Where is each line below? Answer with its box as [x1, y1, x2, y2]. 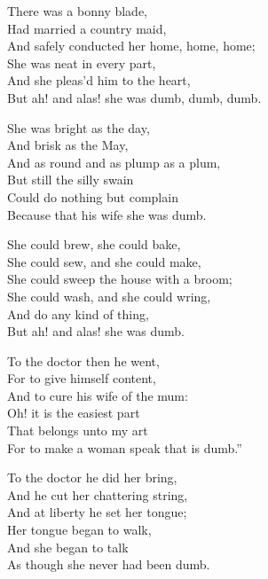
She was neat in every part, [7, 53, 156, 72]
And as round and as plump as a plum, [7, 153, 221, 171]
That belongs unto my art [7, 421, 148, 440]
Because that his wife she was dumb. [7, 205, 207, 223]
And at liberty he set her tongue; [7, 503, 187, 521]
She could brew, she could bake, [7, 235, 181, 254]
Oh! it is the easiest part [7, 403, 140, 422]
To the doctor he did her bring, [7, 468, 177, 487]
